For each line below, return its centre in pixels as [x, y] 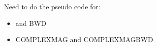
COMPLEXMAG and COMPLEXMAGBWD [84, 39]
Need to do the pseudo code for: [52, 6]
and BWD [31, 23]
